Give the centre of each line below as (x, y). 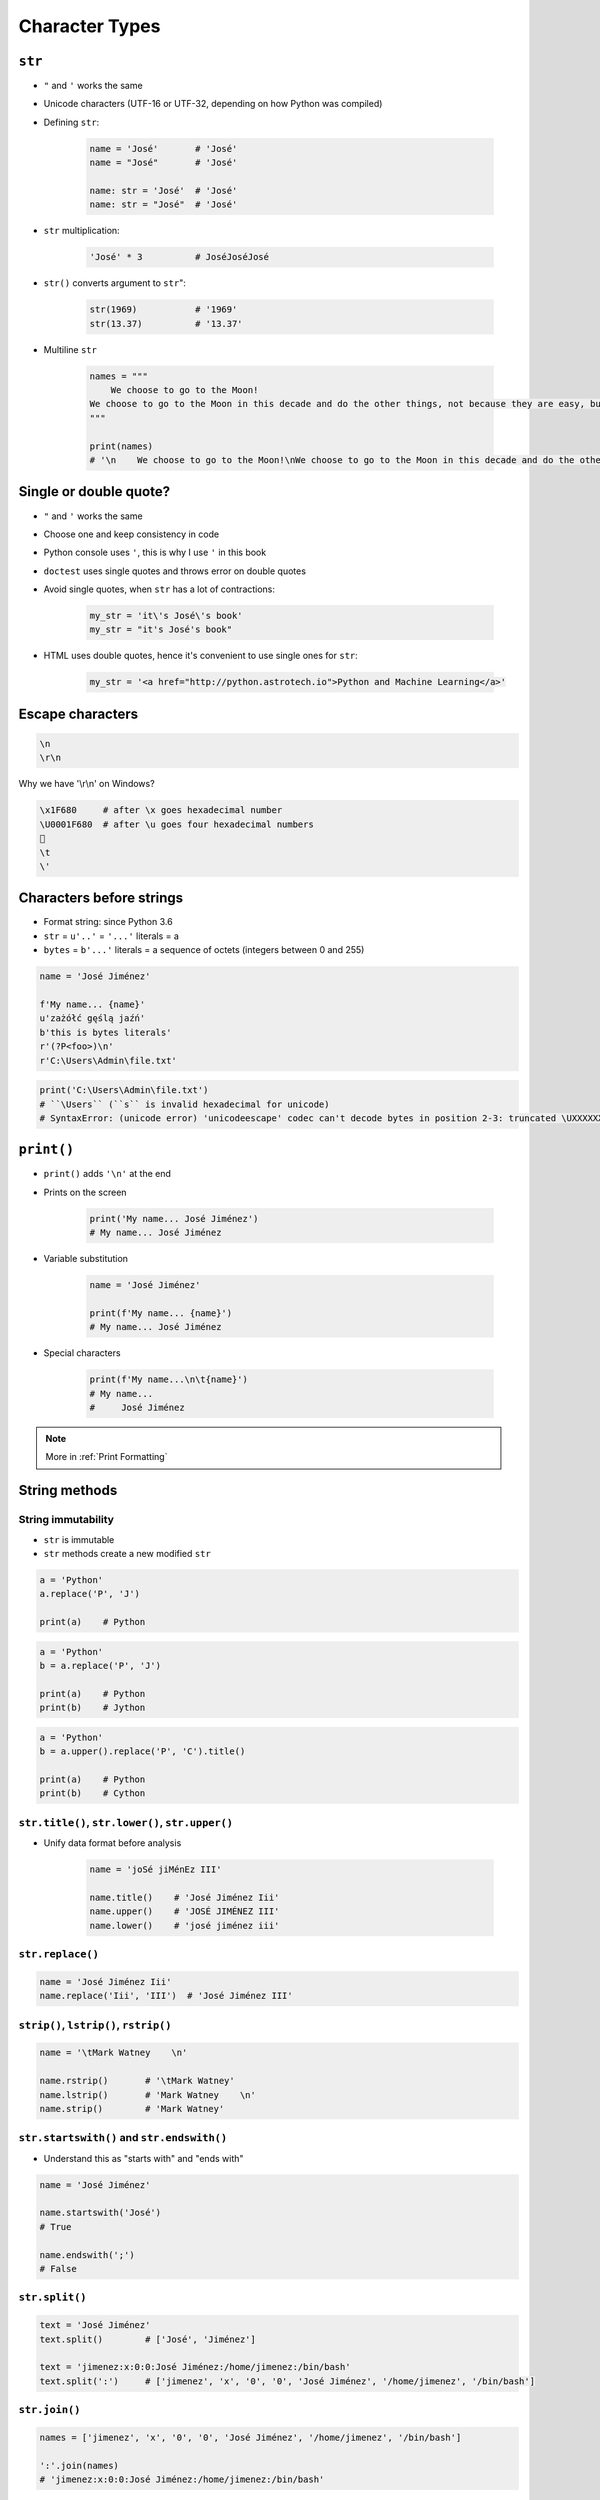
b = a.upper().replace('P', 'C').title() (142, 1751)
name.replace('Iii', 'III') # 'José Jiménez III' (166, 1996)
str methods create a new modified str (127, 1553)
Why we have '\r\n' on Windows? (86, 784)
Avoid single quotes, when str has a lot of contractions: (159, 589)
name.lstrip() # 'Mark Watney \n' (148, 2094)
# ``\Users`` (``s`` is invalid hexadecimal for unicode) (184, 1104)
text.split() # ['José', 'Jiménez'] (148, 2339)
